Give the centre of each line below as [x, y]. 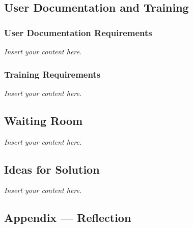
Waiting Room [44, 120]
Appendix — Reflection [68, 218]
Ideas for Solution [52, 169]
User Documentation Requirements [78, 32]
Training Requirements [52, 74]
